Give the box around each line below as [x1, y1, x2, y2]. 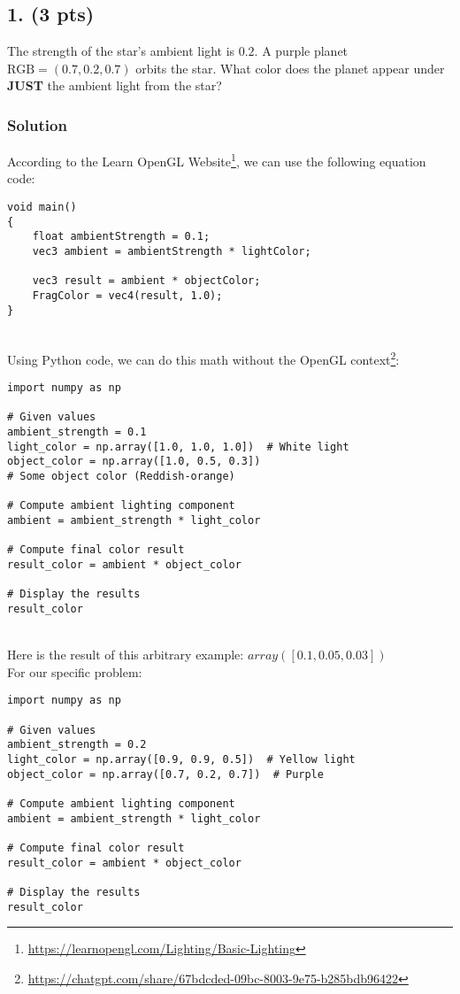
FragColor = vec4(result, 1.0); [32, 289, 223, 302]
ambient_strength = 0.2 [7, 738, 147, 751]
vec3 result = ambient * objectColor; [32, 274, 261, 288]
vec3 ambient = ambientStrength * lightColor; [32, 245, 311, 258]
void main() [7, 201, 77, 214]
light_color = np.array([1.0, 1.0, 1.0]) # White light [7, 440, 349, 453]
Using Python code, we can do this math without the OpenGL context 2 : [7, 347, 400, 368]
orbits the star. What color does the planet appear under [135, 58, 445, 77]
